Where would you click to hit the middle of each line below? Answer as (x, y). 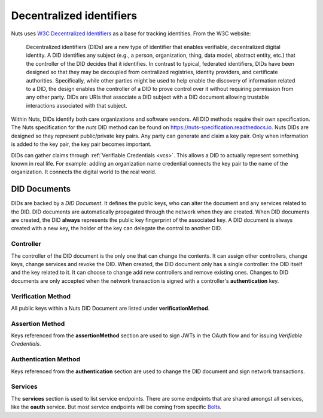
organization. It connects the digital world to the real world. (84, 172)
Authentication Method (46, 359)
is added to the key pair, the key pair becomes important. (81, 144)
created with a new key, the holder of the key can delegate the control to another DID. (117, 228)
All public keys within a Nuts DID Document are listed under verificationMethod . (110, 308)
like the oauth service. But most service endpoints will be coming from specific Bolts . (116, 407)
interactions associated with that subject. (77, 105)
